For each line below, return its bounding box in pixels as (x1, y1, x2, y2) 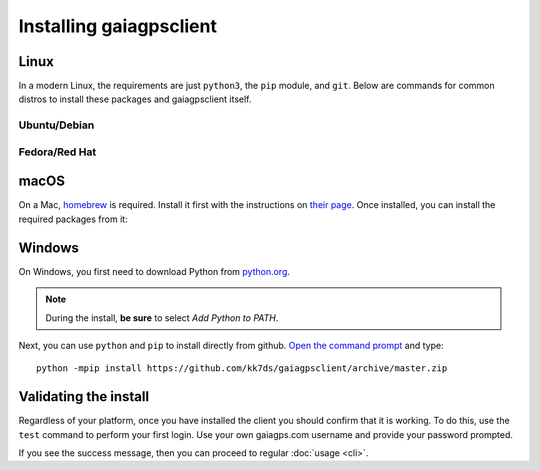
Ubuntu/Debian (18, 118, 95, 132)
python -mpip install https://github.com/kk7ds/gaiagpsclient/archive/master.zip (36, 363, 448, 374)
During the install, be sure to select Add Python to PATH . (45, 311, 279, 324)
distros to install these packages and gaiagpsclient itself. (18, 93, 252, 105)
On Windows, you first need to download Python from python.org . (18, 265, 290, 277)
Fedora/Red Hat (18, 145, 97, 159)
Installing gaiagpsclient (18, 15, 217, 37)
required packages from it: (18, 213, 129, 225)
